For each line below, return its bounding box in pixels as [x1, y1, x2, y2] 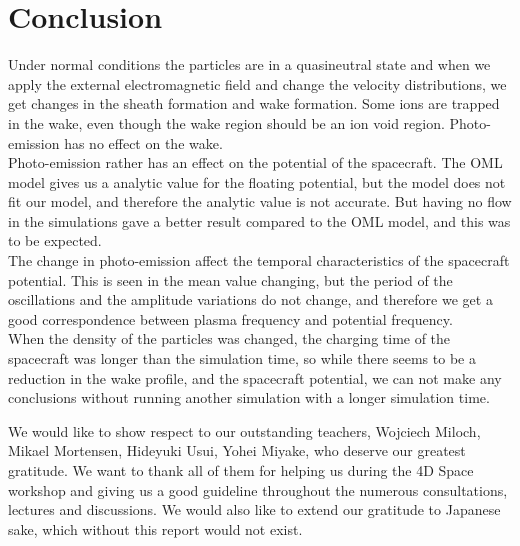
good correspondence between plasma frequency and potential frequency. [8, 308, 453, 329]
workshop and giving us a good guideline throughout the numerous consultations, [8, 479, 508, 500]
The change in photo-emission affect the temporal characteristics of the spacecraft [8, 250, 510, 271]
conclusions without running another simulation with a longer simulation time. [8, 387, 490, 408]
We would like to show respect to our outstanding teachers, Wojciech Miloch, [8, 420, 481, 441]
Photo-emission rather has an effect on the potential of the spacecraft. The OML [8, 152, 503, 173]
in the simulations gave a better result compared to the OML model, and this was [8, 210, 511, 231]
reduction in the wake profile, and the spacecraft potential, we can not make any [8, 367, 502, 388]
